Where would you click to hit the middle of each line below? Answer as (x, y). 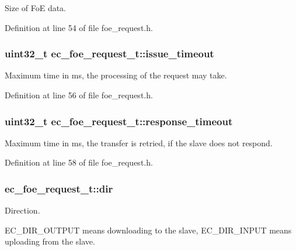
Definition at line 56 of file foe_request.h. (79, 95)
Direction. (22, 210)
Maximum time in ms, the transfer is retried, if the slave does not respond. (139, 142)
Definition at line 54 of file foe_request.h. (79, 27)
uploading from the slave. (50, 241)
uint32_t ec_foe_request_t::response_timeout (119, 121)
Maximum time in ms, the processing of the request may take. (116, 75)
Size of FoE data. (36, 8)
